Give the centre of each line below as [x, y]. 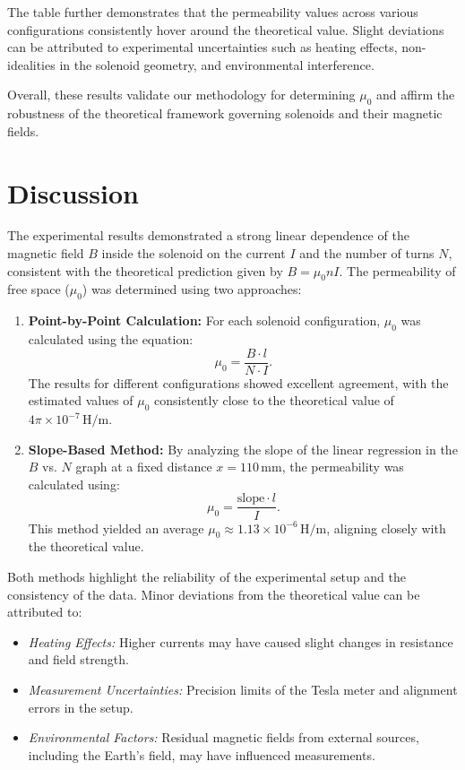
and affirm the [416, 95]
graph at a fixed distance [144, 467]
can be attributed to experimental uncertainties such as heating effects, [202, 47]
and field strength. [78, 659]
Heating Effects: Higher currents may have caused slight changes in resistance [241, 641]
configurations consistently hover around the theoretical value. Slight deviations [226, 29]
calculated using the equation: [111, 339]
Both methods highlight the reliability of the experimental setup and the [207, 576]
